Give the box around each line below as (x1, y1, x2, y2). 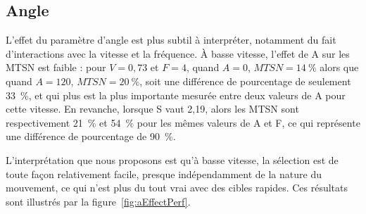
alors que (320, 60, 359, 75)
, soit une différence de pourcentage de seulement (139, 73, 351, 88)
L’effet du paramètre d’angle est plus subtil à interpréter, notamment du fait (6, 32, 336, 47)
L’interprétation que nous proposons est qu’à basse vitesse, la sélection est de (6, 152, 339, 167)
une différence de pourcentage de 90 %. (6, 129, 176, 144)
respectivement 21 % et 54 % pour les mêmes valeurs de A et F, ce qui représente (6, 115, 360, 130)
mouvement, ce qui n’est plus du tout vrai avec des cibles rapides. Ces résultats (6, 180, 348, 195)
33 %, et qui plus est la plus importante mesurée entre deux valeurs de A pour (6, 87, 346, 102)
